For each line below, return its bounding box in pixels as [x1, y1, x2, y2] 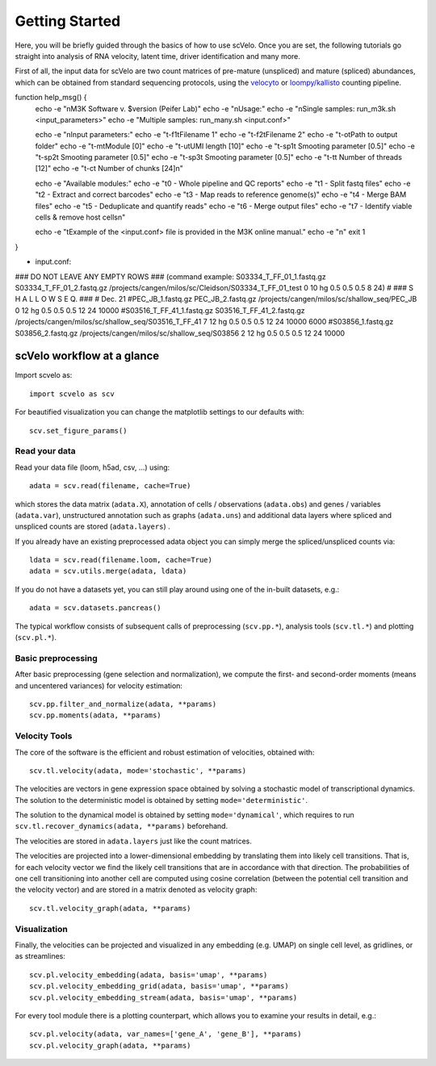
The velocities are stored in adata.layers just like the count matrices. [15, 836, 252, 846]
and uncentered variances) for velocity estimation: [15, 680, 183, 690]
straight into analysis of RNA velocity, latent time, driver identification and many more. [15, 51, 300, 61]
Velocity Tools [15, 730, 73, 742]
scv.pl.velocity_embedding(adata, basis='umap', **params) [29, 970, 268, 980]
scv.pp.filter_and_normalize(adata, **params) [29, 699, 217, 709]
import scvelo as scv [29, 389, 115, 399]
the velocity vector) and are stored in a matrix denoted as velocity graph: [15, 884, 258, 895]
